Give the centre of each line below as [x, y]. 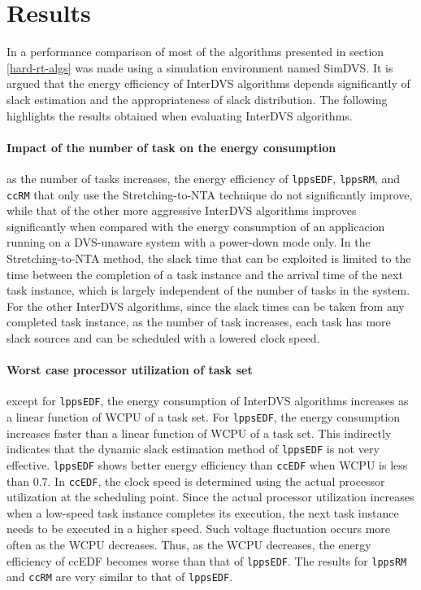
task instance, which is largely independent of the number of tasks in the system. [208, 290]
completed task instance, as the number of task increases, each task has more [199, 322]
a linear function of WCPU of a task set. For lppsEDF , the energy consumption [204, 417]
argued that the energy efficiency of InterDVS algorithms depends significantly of [208, 83]
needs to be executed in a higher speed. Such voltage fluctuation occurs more [199, 529]
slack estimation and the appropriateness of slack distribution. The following [197, 99]
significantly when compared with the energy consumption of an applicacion [196, 226]
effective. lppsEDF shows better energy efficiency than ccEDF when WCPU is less [207, 464]
